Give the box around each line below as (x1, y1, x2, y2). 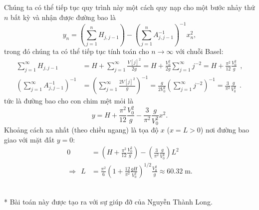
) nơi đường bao (200, 124, 250, 135)
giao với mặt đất (4, 134, 55, 144)
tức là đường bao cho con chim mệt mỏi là (4, 95, 133, 106)
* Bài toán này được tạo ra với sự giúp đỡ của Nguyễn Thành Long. (4, 196, 213, 206)
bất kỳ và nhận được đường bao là (10, 11, 116, 22)
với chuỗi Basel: (176, 46, 224, 56)
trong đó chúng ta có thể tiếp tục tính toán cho (4, 46, 149, 56)
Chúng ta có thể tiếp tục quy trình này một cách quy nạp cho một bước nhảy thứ (4, 2, 255, 12)
